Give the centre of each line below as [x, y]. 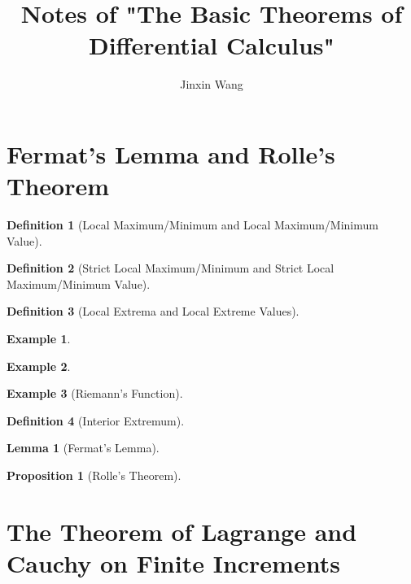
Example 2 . [39, 366]
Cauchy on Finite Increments [173, 562]
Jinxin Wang [212, 84]
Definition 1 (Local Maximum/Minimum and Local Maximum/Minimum [192, 225]
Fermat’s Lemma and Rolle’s [171, 153]
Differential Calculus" [211, 45]
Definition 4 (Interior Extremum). [96, 420]
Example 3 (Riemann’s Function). [95, 393]
